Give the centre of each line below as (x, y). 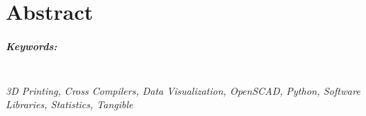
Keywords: (32, 46)
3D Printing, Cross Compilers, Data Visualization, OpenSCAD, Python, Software (183, 90)
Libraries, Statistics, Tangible (70, 104)
